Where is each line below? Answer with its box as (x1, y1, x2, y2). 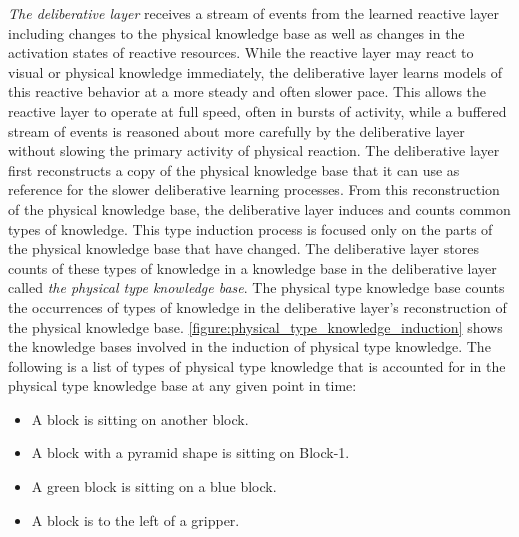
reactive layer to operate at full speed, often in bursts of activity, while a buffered (8, 100, 507, 121)
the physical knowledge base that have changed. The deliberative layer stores (8, 238, 479, 259)
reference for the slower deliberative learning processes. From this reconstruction (8, 179, 500, 200)
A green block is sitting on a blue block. (31, 476, 277, 497)
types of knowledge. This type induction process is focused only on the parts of (8, 218, 493, 239)
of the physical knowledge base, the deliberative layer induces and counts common (8, 198, 511, 219)
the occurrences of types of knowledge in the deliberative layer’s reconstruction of (8, 296, 507, 317)
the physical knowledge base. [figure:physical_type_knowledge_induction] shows (8, 316, 503, 337)
